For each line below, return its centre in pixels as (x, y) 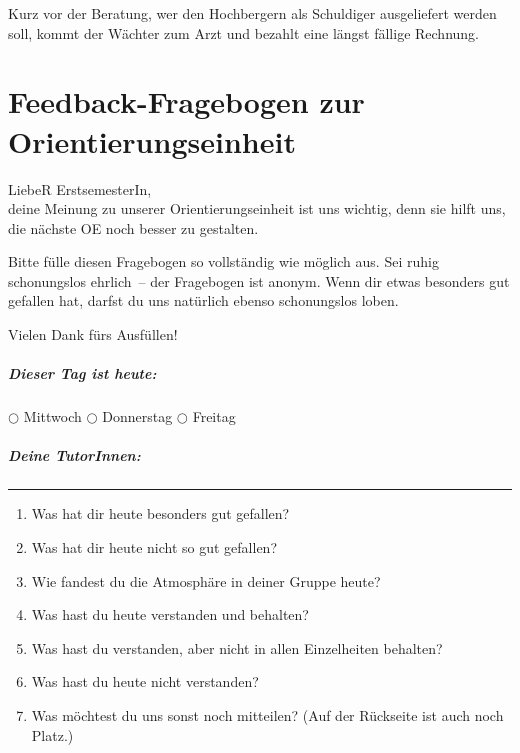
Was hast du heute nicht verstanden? (145, 681)
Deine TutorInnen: (74, 455)
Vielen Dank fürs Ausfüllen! (93, 334)
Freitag (214, 416)
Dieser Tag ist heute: (82, 373)
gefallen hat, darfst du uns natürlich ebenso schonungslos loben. (203, 300)
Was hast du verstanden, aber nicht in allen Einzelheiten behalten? (237, 647)
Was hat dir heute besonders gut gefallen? (160, 513)
